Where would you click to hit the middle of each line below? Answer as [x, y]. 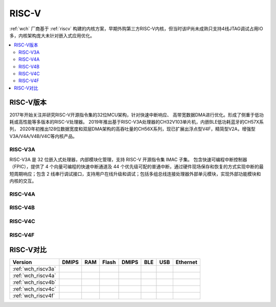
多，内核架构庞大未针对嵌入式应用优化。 [52, 35]
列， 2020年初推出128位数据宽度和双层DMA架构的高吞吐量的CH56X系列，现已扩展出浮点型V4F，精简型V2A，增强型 [132, 129]
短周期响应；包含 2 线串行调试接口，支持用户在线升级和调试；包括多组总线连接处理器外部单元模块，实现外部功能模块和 [135, 174]
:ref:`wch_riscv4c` [34, 289]
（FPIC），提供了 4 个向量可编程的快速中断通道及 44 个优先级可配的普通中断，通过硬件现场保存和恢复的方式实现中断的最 [137, 167]
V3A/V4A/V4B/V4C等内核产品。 [43, 136]
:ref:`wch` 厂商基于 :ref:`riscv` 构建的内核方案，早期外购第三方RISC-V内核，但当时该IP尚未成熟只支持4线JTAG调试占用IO [136, 29]
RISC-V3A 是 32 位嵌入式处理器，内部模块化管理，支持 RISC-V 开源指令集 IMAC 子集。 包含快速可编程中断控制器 [128, 159]
